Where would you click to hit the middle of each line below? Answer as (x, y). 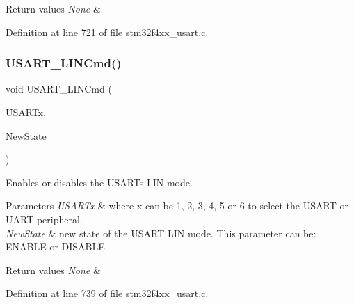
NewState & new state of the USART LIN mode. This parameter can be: (161, 233)
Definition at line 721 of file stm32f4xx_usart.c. (107, 32)
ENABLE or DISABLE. (57, 247)
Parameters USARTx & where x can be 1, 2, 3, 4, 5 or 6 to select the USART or (177, 206)
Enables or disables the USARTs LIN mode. (99, 182)
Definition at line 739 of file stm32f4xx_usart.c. (107, 293)
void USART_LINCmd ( (59, 89)
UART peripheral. (44, 219)
